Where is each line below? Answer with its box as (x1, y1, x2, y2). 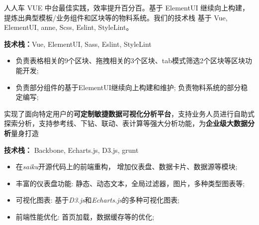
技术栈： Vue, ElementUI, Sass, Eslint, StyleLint (4, 38, 152, 49)
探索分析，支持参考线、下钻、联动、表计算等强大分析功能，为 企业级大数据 (4, 118, 248, 128)
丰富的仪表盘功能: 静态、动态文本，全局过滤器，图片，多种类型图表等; (15, 178, 245, 188)
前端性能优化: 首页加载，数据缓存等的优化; (15, 211, 155, 222)
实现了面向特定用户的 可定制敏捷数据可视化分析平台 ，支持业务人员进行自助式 (4, 108, 255, 118)
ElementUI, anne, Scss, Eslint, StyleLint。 (4, 22, 133, 32)
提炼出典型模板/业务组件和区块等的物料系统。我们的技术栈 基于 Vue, (4, 12, 228, 22)
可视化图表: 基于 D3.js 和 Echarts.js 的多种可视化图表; (15, 195, 180, 205)
